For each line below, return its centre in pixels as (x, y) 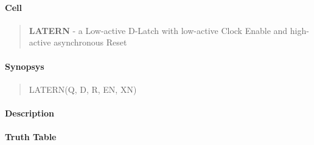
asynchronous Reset (90, 42)
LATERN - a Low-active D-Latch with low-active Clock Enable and (158, 30)
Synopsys (25, 66)
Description (30, 113)
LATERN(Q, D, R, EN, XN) (83, 89)
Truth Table (31, 137)
